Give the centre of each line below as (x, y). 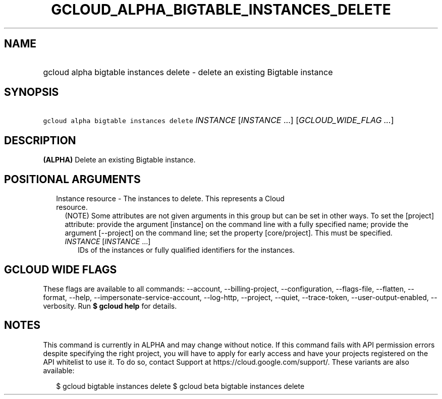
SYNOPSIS (32, 92)
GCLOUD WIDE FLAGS (61, 269)
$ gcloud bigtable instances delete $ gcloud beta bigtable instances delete (180, 386)
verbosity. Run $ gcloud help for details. (110, 306)
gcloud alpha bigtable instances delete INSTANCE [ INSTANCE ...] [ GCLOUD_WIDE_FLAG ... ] (218, 120)
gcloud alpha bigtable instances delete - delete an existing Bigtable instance (188, 72)
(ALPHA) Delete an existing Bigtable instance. (119, 160)
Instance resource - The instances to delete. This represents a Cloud (170, 199)
